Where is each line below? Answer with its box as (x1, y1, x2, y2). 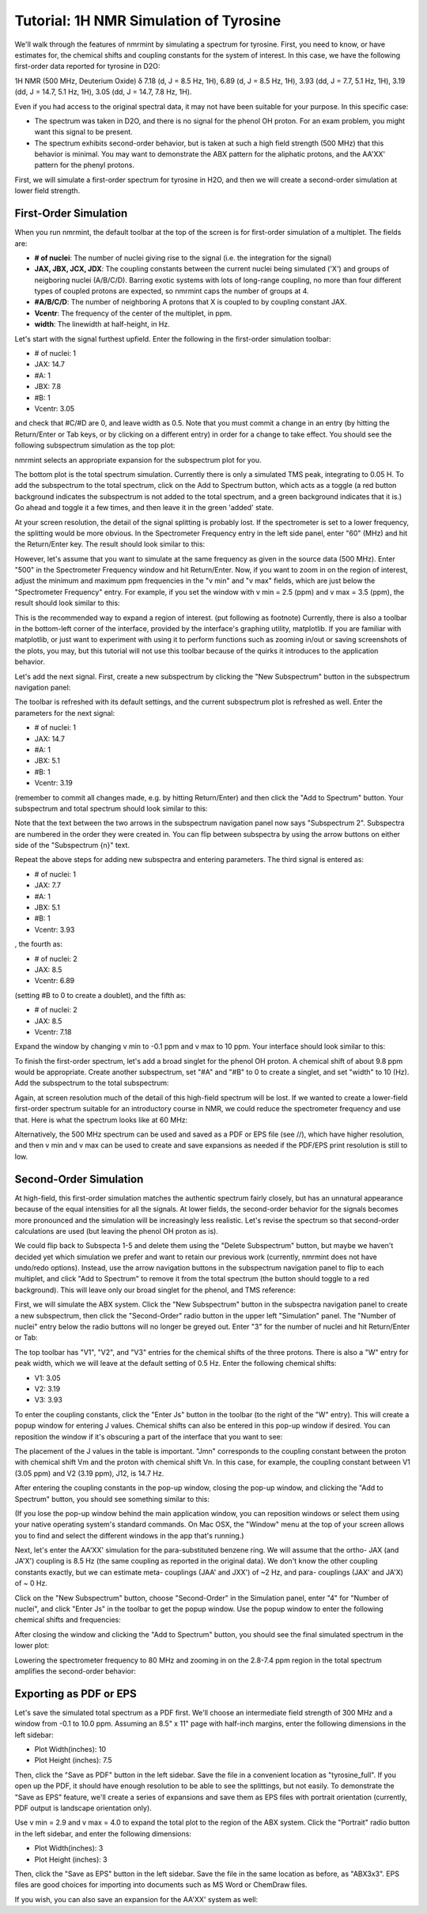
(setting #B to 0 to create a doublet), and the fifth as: (14, 990, 186, 1000)
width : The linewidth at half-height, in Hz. (34, 320, 170, 329)
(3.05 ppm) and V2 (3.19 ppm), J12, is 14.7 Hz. (14, 1468, 164, 1478)
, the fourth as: (14, 940, 62, 949)
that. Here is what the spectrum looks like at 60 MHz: (14, 1115, 188, 1125)
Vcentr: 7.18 (34, 1027, 72, 1036)
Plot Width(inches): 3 (34, 1844, 104, 1853)
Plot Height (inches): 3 (34, 1855, 108, 1864)
